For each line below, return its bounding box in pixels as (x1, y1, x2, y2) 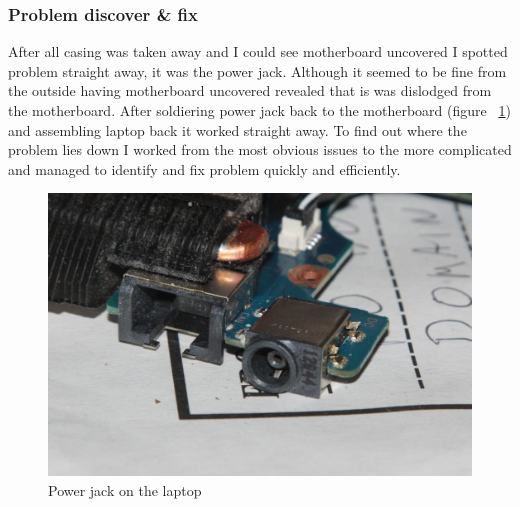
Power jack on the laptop (48, 479, 202, 500)
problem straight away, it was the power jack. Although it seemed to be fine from (8, 60, 507, 81)
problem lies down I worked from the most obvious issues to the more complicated (8, 139, 512, 160)
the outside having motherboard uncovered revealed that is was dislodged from (8, 80, 492, 101)
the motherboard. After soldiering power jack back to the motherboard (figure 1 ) (8, 100, 511, 120)
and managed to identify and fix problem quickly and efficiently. (8, 158, 401, 179)
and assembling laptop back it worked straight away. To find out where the (8, 119, 467, 140)
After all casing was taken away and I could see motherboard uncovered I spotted (8, 41, 508, 62)
